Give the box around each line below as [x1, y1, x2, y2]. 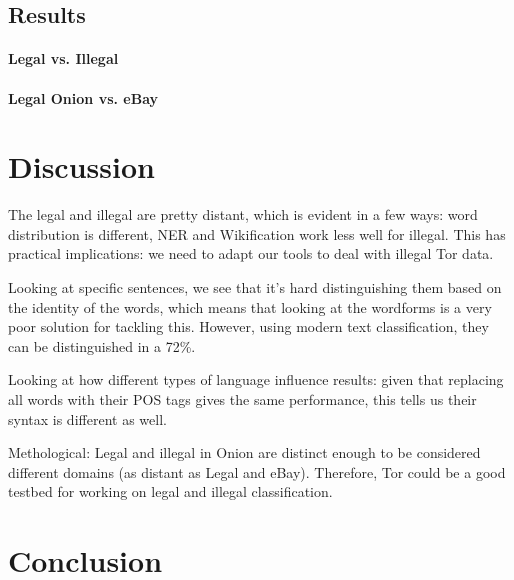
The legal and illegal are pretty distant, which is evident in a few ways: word [8, 204, 478, 225]
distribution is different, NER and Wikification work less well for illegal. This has [8, 223, 506, 244]
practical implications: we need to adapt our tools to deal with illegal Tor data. [8, 243, 494, 264]
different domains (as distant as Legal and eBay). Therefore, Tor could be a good [8, 461, 506, 482]
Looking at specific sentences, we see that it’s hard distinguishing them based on [8, 277, 502, 298]
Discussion [8, 146, 155, 187]
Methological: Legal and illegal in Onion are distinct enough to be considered [8, 442, 481, 463]
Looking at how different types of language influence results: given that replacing [8, 369, 504, 390]
